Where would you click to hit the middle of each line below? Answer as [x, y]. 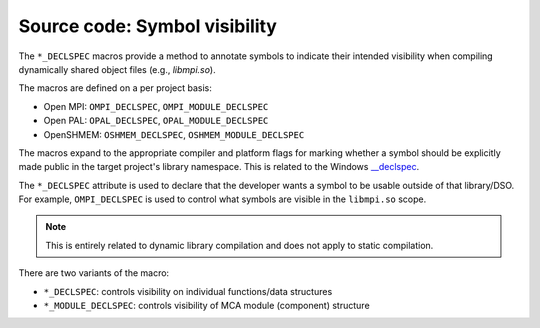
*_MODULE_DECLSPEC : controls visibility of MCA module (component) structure [206, 306]
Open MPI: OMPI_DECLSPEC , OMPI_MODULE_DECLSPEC [156, 106]
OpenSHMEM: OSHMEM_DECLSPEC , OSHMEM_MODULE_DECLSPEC [174, 134]
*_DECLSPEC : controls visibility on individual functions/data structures [188, 291]
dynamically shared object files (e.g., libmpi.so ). [117, 69]
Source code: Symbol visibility [147, 26]
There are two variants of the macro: [94, 273]
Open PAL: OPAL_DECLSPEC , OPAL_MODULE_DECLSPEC [156, 121]
